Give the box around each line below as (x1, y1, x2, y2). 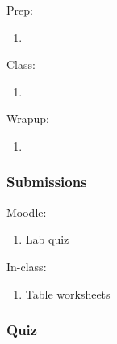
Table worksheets (25, 285, 111, 302)
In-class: (6, 257, 47, 274)
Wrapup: (6, 110, 49, 127)
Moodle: (6, 203, 47, 220)
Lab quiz (25, 231, 69, 248)
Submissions (6, 172, 87, 192)
